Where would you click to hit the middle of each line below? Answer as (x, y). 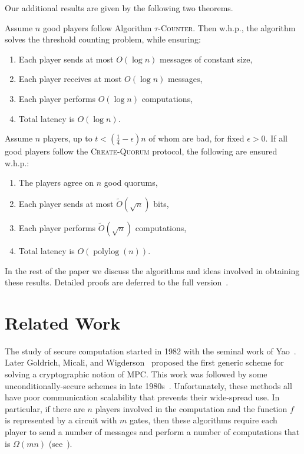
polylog (106, 251)
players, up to (67, 138)
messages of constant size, (206, 59)
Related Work (63, 322)
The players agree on (56, 182)
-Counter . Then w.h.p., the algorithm (227, 27)
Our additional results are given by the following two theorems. (119, 8)
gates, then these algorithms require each (204, 420)
